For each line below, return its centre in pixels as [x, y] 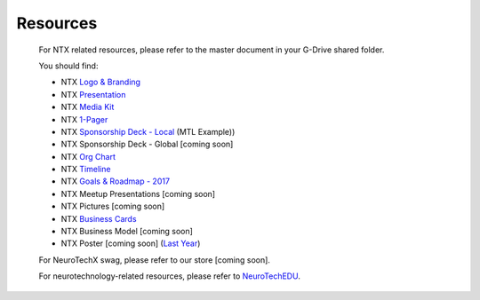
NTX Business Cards [99, 218]
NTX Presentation [93, 94]
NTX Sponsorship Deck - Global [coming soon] [147, 144]
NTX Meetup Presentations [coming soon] [138, 193]
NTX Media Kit [88, 107]
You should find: [68, 66]
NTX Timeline [86, 170]
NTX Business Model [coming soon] [127, 232]
